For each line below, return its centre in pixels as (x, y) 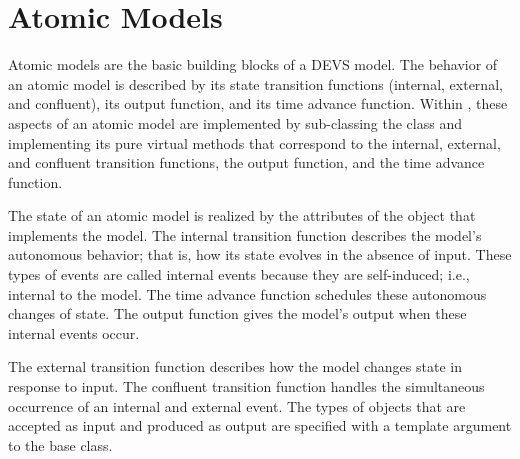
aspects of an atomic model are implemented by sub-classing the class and (235, 122)
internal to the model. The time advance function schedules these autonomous (247, 293)
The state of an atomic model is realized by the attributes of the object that (242, 215)
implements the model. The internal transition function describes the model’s (245, 234)
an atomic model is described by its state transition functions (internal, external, (255, 83)
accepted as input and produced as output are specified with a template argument (260, 425)
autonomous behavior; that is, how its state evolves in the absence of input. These (260, 254)
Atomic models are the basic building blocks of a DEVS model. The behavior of (253, 64)
